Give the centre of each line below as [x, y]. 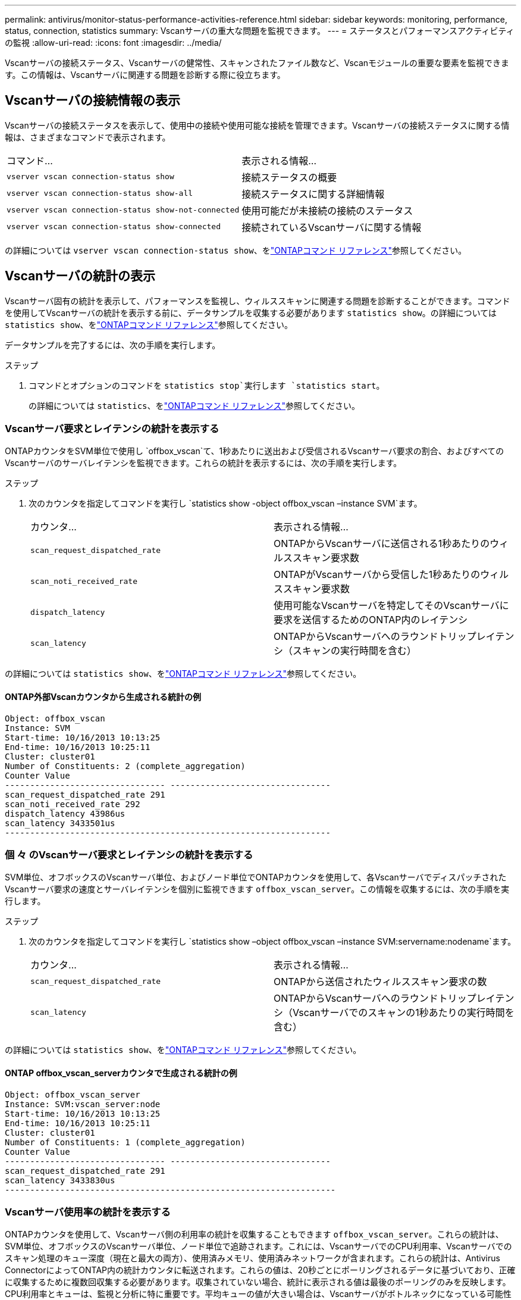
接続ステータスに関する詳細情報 [313, 194]
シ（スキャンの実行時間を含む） [345, 651]
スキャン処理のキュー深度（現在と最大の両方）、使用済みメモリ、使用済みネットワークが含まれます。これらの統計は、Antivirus [252, 1258]
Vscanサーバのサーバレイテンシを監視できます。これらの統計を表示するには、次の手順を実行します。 [203, 463]
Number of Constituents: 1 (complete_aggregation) [125, 1142]
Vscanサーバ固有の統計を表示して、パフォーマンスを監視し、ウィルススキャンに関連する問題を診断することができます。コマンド [258, 301]
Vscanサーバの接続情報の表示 [93, 101]
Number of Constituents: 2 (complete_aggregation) [125, 766]
